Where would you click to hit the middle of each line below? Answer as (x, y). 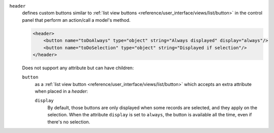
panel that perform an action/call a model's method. (76, 20)
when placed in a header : (61, 92)
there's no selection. (69, 122)
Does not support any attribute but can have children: (78, 68)
